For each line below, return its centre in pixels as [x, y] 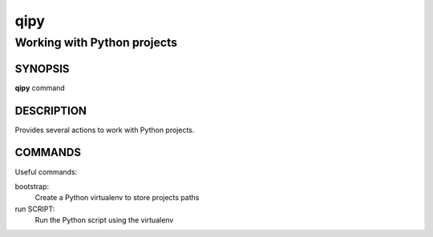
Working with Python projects [96, 42]
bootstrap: [32, 186]
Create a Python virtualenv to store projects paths [117, 198]
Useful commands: [46, 171]
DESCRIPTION [51, 111]
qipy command [40, 87]
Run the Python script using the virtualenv [104, 220]
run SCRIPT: [35, 209]
